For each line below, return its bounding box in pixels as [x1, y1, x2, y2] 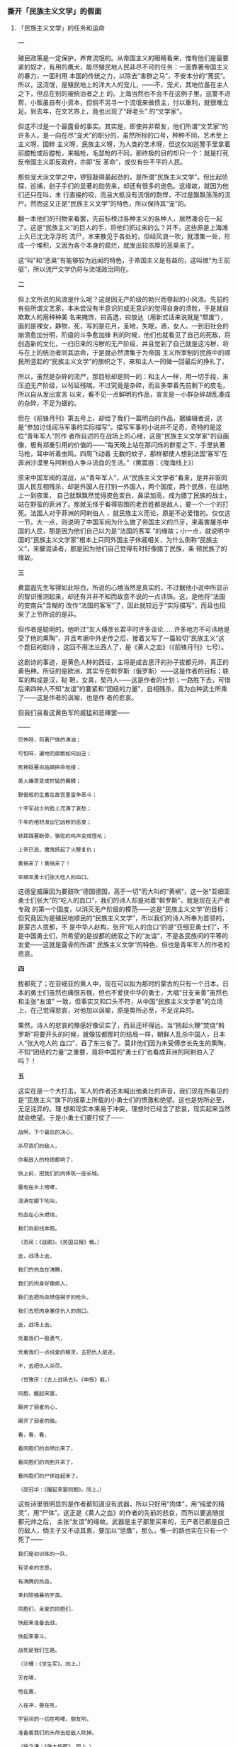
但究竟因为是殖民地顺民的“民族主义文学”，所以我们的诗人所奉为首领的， [17, 914, 229, 922]
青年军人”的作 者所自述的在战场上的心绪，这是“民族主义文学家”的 [26, 431, 217, 441]
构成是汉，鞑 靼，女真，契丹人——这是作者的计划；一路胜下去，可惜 [30, 676, 231, 684]
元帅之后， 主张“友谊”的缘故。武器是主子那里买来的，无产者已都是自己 [23, 1517, 230, 1526]
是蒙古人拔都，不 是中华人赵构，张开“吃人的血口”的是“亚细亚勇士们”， [17, 922, 223, 931]
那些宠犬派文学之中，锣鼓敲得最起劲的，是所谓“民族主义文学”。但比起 [17, 172, 222, 182]
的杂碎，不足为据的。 [17, 399, 80, 407]
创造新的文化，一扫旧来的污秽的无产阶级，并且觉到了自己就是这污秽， [17, 339, 223, 348]
